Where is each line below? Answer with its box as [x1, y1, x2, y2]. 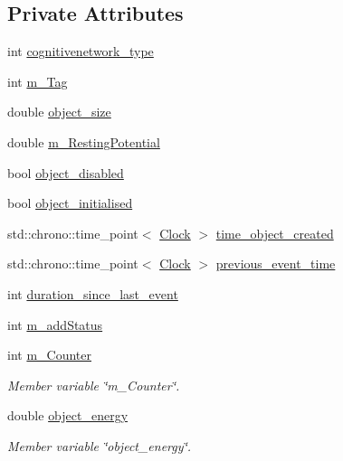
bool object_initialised [7, 193, 133, 212]
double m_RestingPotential [7, 132, 160, 151]
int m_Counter [7, 345, 92, 364]
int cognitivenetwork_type [7, 42, 154, 61]
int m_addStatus [7, 315, 103, 334]
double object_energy [7, 406, 129, 425]
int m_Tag [7, 71, 68, 90]
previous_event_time [215, 254, 336, 273]
